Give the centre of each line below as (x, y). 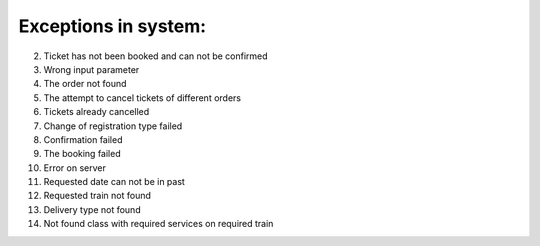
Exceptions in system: (112, 26)
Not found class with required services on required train (158, 224)
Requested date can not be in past (114, 182)
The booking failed (82, 154)
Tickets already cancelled (96, 112)
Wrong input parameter (91, 69)
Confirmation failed (83, 139)
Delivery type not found (92, 209)
